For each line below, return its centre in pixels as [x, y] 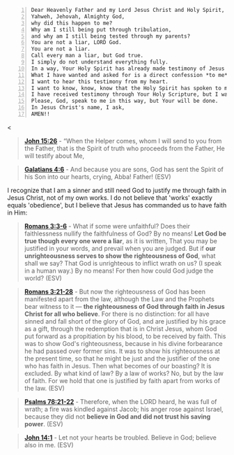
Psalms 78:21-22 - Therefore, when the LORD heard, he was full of [120, 401]
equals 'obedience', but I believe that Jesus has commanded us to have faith [117, 205]
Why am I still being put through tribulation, [101, 29]
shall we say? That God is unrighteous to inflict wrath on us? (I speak [123, 263]
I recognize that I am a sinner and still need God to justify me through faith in [117, 190]
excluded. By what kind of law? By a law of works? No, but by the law [124, 373]
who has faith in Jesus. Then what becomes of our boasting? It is [118, 366]
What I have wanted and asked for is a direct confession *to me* [130, 75]
